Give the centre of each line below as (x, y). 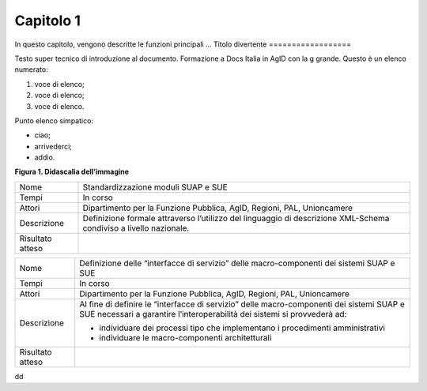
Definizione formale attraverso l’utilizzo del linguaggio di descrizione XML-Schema (236, 218)
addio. (45, 157)
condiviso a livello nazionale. (136, 227)
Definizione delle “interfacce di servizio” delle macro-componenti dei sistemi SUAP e (237, 263)
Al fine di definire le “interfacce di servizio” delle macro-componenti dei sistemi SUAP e (242, 304)
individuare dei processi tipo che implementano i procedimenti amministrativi (242, 328)
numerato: (31, 70)
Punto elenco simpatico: (54, 120)
